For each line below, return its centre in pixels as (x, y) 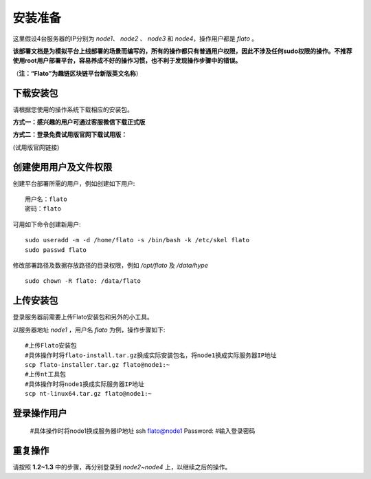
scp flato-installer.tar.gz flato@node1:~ (98, 364)
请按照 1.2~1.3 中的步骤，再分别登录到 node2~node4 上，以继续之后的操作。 (122, 467)
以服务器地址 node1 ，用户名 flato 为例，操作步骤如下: (89, 330)
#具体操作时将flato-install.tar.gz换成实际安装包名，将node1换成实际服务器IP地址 (151, 355)
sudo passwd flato (56, 250)
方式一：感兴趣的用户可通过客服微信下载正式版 (79, 122)
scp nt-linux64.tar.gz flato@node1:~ (89, 394)
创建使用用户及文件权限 (63, 167)
